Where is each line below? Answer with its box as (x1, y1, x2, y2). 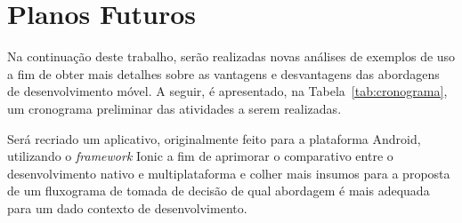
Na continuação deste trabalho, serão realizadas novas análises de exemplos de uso (7, 47, 456, 66)
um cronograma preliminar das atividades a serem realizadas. (7, 99, 342, 117)
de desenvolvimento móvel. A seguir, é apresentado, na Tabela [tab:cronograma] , (7, 82, 448, 100)
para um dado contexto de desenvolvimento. (7, 198, 247, 217)
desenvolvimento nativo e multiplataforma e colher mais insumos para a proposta (7, 163, 450, 182)
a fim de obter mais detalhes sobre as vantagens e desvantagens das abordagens (7, 64, 440, 83)
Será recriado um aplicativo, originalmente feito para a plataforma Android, (7, 129, 421, 147)
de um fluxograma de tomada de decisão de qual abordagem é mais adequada (7, 181, 430, 200)
